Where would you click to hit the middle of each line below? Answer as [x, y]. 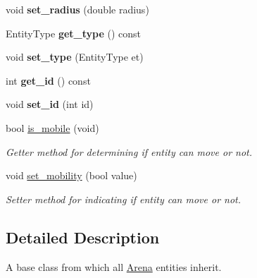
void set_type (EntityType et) [75, 57]
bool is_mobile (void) [52, 127]
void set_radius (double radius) [77, 9]
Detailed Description [83, 237]
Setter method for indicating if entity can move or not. [124, 199]
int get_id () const [48, 80]
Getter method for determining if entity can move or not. [129, 151]
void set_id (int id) [50, 104]
